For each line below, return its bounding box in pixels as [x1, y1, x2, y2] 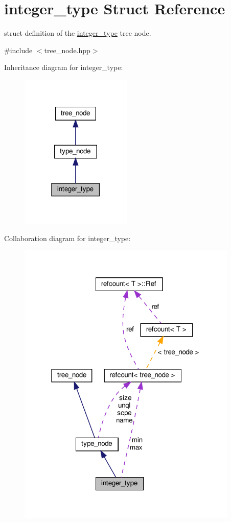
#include [4, 44, 33, 55]
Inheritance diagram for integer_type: [4, 62, 123, 73]
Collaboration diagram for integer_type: [4, 232, 131, 243]
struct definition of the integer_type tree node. [4, 28, 151, 38]
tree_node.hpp [44, 44, 90, 55]
